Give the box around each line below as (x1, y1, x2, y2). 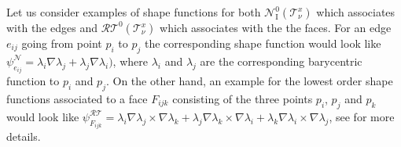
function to (6, 73, 60, 89)
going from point (21, 35, 102, 51)
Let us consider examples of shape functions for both (6, 4, 261, 20)
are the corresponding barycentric (200, 52, 362, 69)
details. (6, 128, 41, 145)
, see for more (329, 108, 395, 124)
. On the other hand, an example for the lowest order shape (105, 73, 393, 89)
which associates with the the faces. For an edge (160, 20, 392, 35)
